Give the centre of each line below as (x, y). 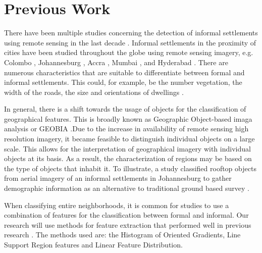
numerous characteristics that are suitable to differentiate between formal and (124, 72)
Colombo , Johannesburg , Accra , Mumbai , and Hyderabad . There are (116, 62)
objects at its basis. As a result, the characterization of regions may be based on (128, 158)
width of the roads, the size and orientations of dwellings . (94, 92)
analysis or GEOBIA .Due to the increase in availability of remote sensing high (126, 129)
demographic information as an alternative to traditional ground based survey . (127, 188)
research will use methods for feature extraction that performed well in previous (128, 224)
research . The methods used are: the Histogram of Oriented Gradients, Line (122, 235)
